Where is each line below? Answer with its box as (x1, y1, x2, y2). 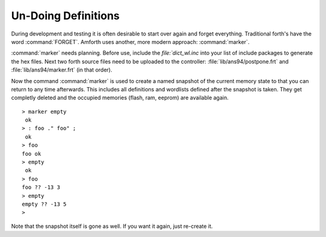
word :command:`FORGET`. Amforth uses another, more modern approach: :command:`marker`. (11, 38, 250, 45)
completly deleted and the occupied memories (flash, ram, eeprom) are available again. (11, 94, 229, 102)
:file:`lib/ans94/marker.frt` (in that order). (11, 66, 113, 73)
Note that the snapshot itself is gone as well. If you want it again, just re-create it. (11, 223, 213, 230)
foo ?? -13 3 (22, 184, 60, 191)
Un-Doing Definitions (11, 9, 120, 22)
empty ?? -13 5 (22, 200, 67, 208)
